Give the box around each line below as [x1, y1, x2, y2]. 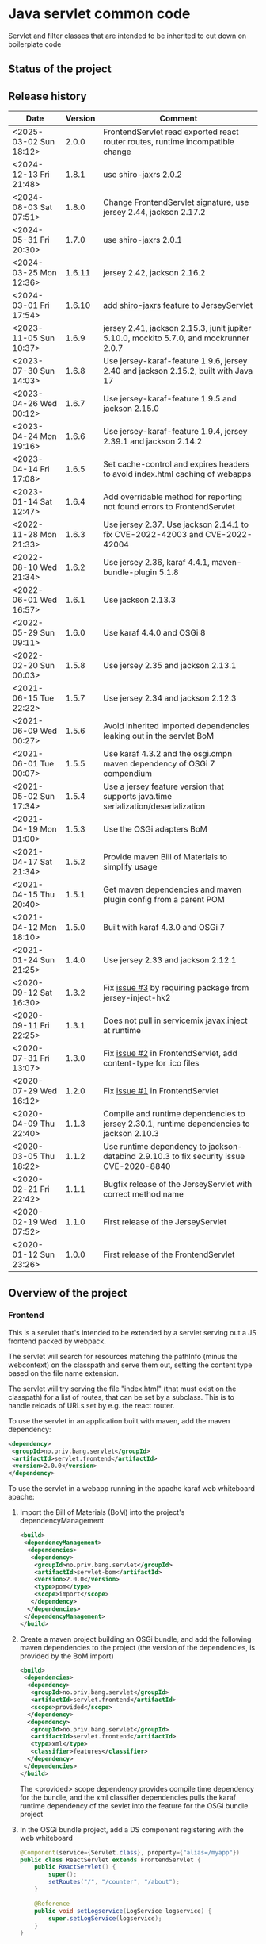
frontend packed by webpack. [8, 1336, 107, 1346]
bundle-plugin [102, 567, 158, 578]
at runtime [102, 1025, 141, 1036]
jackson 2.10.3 [102, 1128, 160, 1139]
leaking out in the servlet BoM [102, 731, 215, 742]
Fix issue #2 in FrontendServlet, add [102, 1048, 237, 1059]
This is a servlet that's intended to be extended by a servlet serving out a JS [8, 1327, 257, 1337]
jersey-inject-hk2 [102, 993, 171, 1004]
